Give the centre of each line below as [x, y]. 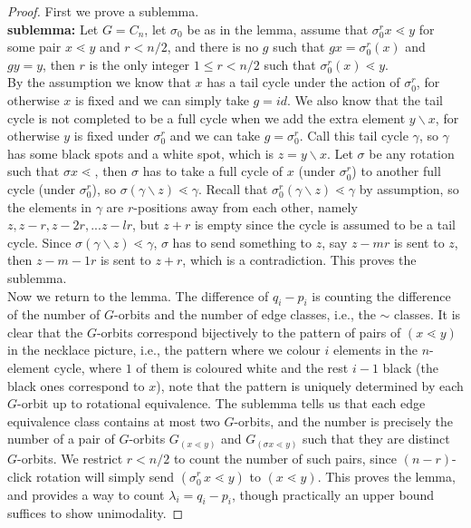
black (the [411, 368]
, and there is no [213, 47]
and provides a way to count [86, 494]
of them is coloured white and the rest [242, 368]
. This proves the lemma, [386, 476]
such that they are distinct [376, 439]
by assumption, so [409, 188]
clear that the [45, 332]
